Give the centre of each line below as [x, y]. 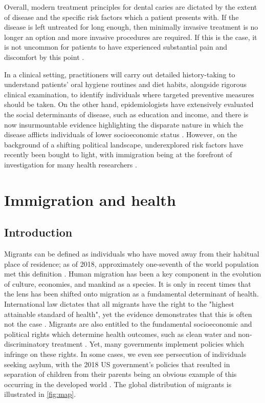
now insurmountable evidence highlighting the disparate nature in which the [124, 124]
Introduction [38, 232]
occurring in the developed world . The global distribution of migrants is [118, 384]
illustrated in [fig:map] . [40, 394]
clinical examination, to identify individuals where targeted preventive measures [129, 94]
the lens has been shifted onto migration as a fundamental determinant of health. [131, 294]
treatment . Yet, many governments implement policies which [148, 344]
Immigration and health [90, 199]
